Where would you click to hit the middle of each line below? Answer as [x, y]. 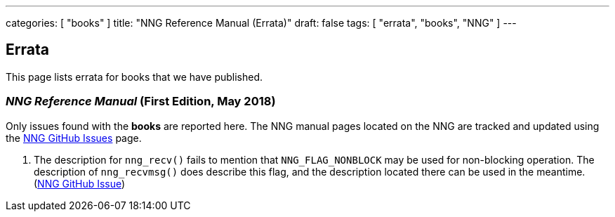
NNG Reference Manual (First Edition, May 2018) [141, 101]
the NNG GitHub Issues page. [74, 138]
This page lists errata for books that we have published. [134, 77]
